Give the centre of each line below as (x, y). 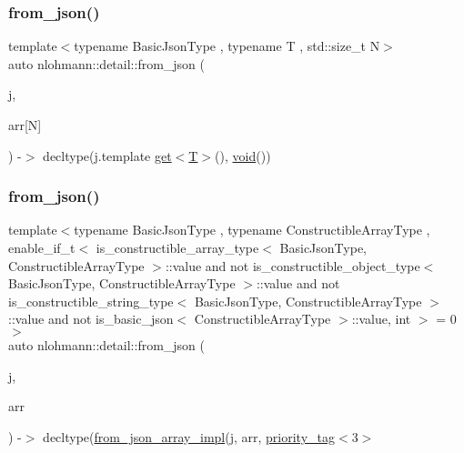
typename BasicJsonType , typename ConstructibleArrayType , (252, 230)
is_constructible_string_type (91, 301)
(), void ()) (243, 155)
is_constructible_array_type (177, 247)
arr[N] (25, 125)
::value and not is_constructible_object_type (293, 265)
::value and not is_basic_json (91, 319)
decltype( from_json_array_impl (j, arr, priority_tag (189, 436)
